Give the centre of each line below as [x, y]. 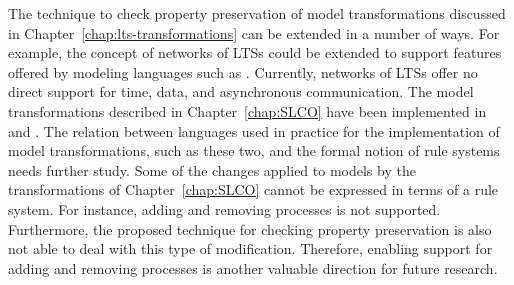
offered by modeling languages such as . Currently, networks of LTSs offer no [243, 71]
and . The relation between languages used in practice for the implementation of [254, 130]
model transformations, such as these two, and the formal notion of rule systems [254, 150]
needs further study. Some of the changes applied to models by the [212, 169]
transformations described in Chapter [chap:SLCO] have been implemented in [247, 110]
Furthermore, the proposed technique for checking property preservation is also [250, 228]
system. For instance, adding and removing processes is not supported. [224, 208]
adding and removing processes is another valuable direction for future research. [253, 267]
